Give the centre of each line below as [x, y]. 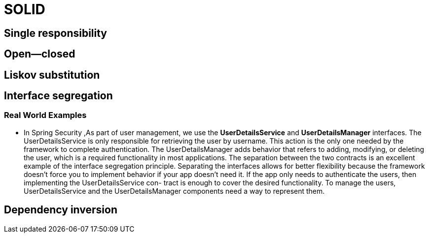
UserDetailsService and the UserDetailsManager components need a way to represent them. [174, 191]
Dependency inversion [61, 210]
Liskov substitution [52, 75]
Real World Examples [45, 115]
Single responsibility [56, 33]
